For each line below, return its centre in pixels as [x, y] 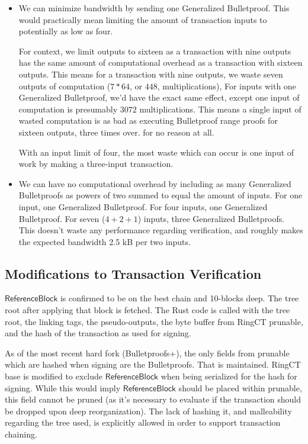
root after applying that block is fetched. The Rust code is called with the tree [147, 310]
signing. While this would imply [63, 387]
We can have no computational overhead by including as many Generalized [155, 183]
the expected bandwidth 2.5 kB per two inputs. [105, 241]
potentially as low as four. [66, 31]
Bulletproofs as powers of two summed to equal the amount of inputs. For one [161, 195]
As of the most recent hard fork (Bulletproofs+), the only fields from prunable [147, 353]
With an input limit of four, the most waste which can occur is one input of [156, 152]
